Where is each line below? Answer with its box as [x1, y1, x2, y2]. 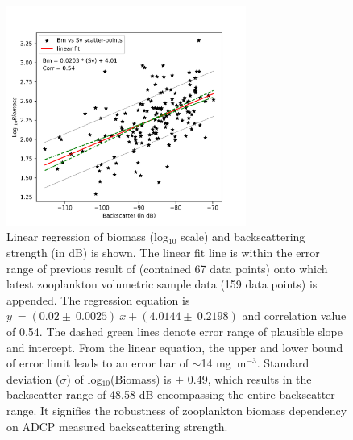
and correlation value [242, 307, 347, 324]
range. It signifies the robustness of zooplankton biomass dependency [6, 401, 347, 418]
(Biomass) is [110, 370, 172, 387]
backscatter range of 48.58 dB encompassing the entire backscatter [6, 386, 335, 403]
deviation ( [6, 370, 60, 387]
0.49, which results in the [187, 370, 312, 387]
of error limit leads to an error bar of [6, 355, 189, 372]
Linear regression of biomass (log [6, 228, 168, 245]
